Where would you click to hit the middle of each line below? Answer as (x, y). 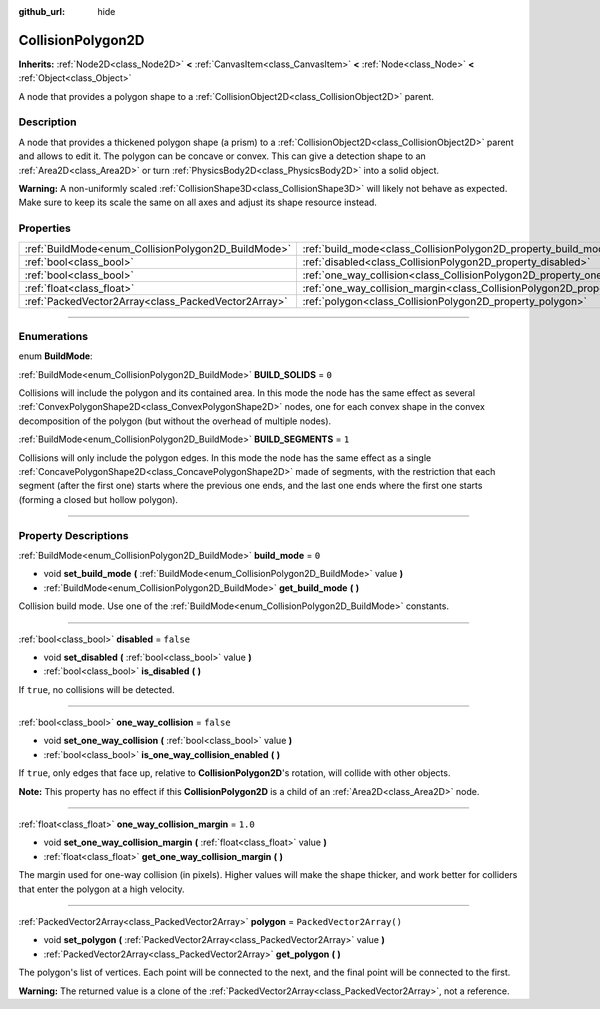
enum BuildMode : (56, 356)
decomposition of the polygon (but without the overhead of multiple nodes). (175, 421)
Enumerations (53, 336)
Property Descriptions (73, 535)
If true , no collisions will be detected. (96, 689)
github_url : (41, 11)
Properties (45, 228)
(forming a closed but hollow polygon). (98, 499)
